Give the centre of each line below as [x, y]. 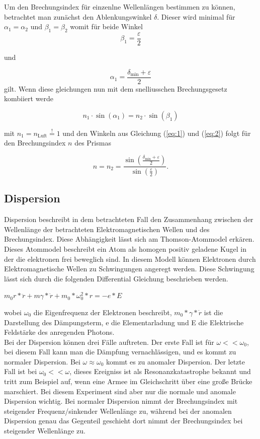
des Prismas [93, 143]
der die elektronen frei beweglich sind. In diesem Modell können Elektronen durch [130, 259]
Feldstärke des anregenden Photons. [59, 332]
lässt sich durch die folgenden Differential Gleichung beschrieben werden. [116, 278]
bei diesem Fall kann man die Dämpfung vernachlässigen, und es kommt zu [120, 352]
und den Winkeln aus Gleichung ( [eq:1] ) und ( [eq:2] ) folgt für [157, 133]
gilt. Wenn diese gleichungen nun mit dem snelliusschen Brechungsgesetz [116, 88]
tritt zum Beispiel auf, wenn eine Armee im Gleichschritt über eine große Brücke [128, 381]
